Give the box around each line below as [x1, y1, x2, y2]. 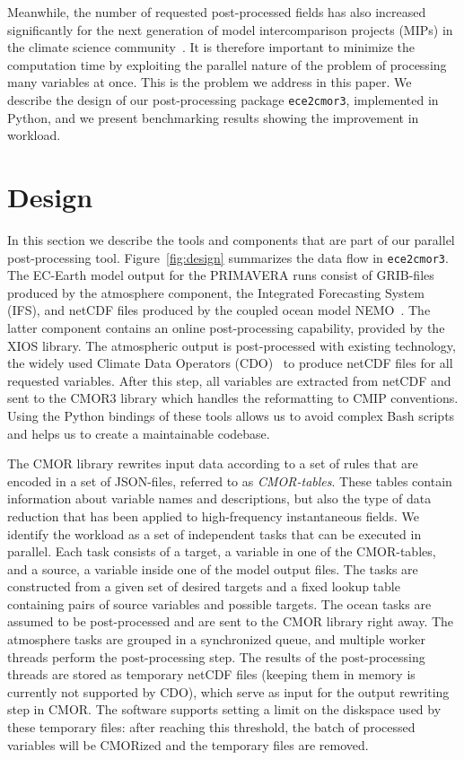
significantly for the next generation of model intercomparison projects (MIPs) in [7, 20, 453, 39]
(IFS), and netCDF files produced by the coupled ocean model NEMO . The [7, 301, 431, 319]
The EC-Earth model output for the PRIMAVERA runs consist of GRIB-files [7, 266, 434, 284]
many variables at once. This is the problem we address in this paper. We [7, 73, 412, 92]
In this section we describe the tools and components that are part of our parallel [7, 230, 455, 249]
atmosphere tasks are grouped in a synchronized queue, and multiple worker [7, 630, 426, 649]
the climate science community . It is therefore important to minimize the [7, 38, 416, 57]
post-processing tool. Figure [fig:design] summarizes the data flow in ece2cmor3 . [7, 248, 449, 266]
